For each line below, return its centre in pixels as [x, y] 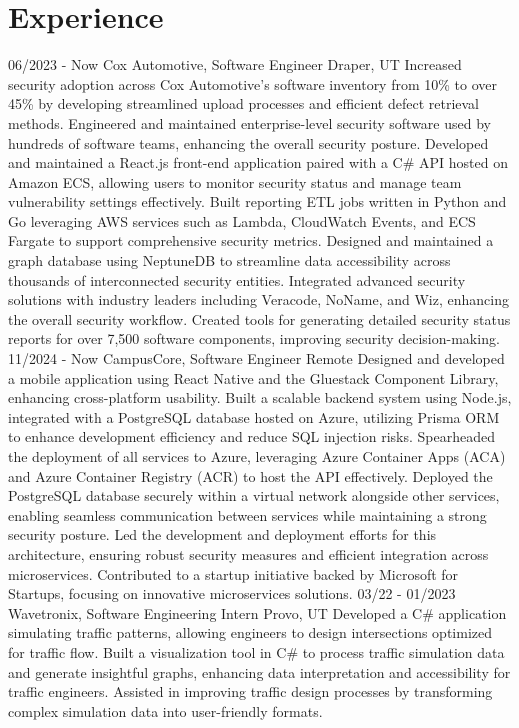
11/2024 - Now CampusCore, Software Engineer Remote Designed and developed [256, 358]
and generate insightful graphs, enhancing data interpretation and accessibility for [259, 671]
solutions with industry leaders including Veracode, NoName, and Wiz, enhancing [258, 299]
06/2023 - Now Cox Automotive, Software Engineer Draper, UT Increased [235, 64]
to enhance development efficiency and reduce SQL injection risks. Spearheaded [251, 436]
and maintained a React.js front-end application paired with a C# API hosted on [258, 162]
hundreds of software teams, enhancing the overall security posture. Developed [248, 142]
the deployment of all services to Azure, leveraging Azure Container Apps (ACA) [257, 456]
